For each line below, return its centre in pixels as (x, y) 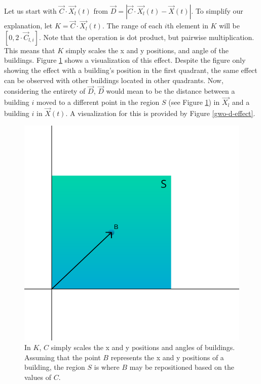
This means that (30, 50)
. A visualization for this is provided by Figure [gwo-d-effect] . (160, 113)
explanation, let (28, 26)
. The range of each (132, 26)
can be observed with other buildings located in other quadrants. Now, (114, 80)
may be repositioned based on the (182, 367)
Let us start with (30, 11)
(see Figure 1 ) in (194, 102)
